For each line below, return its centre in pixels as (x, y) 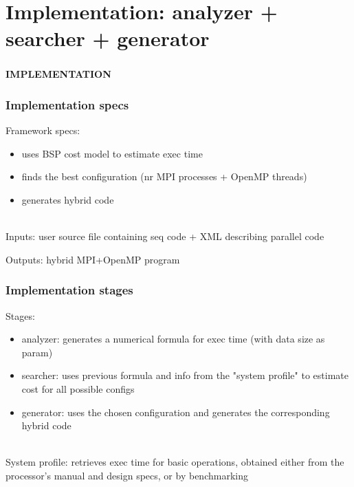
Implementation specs (67, 105)
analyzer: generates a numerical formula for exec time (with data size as (173, 339)
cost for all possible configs (78, 389)
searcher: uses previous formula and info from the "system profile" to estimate (185, 375)
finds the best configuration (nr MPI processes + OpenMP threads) (164, 176)
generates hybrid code (68, 200)
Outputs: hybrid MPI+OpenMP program (93, 259)
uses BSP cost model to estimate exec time (112, 153)
